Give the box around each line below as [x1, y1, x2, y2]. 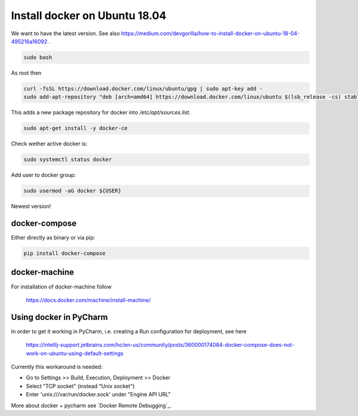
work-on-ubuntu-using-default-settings [26, 349, 124, 357]
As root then [11, 69, 42, 76]
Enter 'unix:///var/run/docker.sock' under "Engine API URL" [26, 391, 171, 398]
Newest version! [11, 203, 51, 210]
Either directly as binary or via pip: [11, 234, 95, 241]
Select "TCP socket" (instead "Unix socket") [26, 382, 135, 390]
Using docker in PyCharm [11, 312, 109, 322]
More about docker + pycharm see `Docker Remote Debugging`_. [11, 402, 172, 409]
